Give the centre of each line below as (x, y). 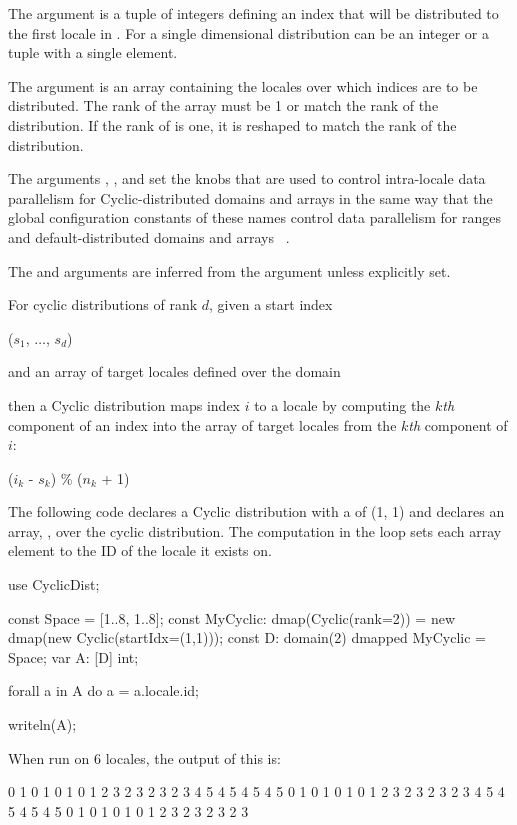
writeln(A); (42, 724)
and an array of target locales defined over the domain (174, 371)
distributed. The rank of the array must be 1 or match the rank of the (223, 105)
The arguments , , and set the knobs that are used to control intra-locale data (247, 178)
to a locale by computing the (342, 404)
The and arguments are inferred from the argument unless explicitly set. (229, 270)
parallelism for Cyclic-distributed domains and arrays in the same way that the (250, 197)
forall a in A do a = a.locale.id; (104, 690)
